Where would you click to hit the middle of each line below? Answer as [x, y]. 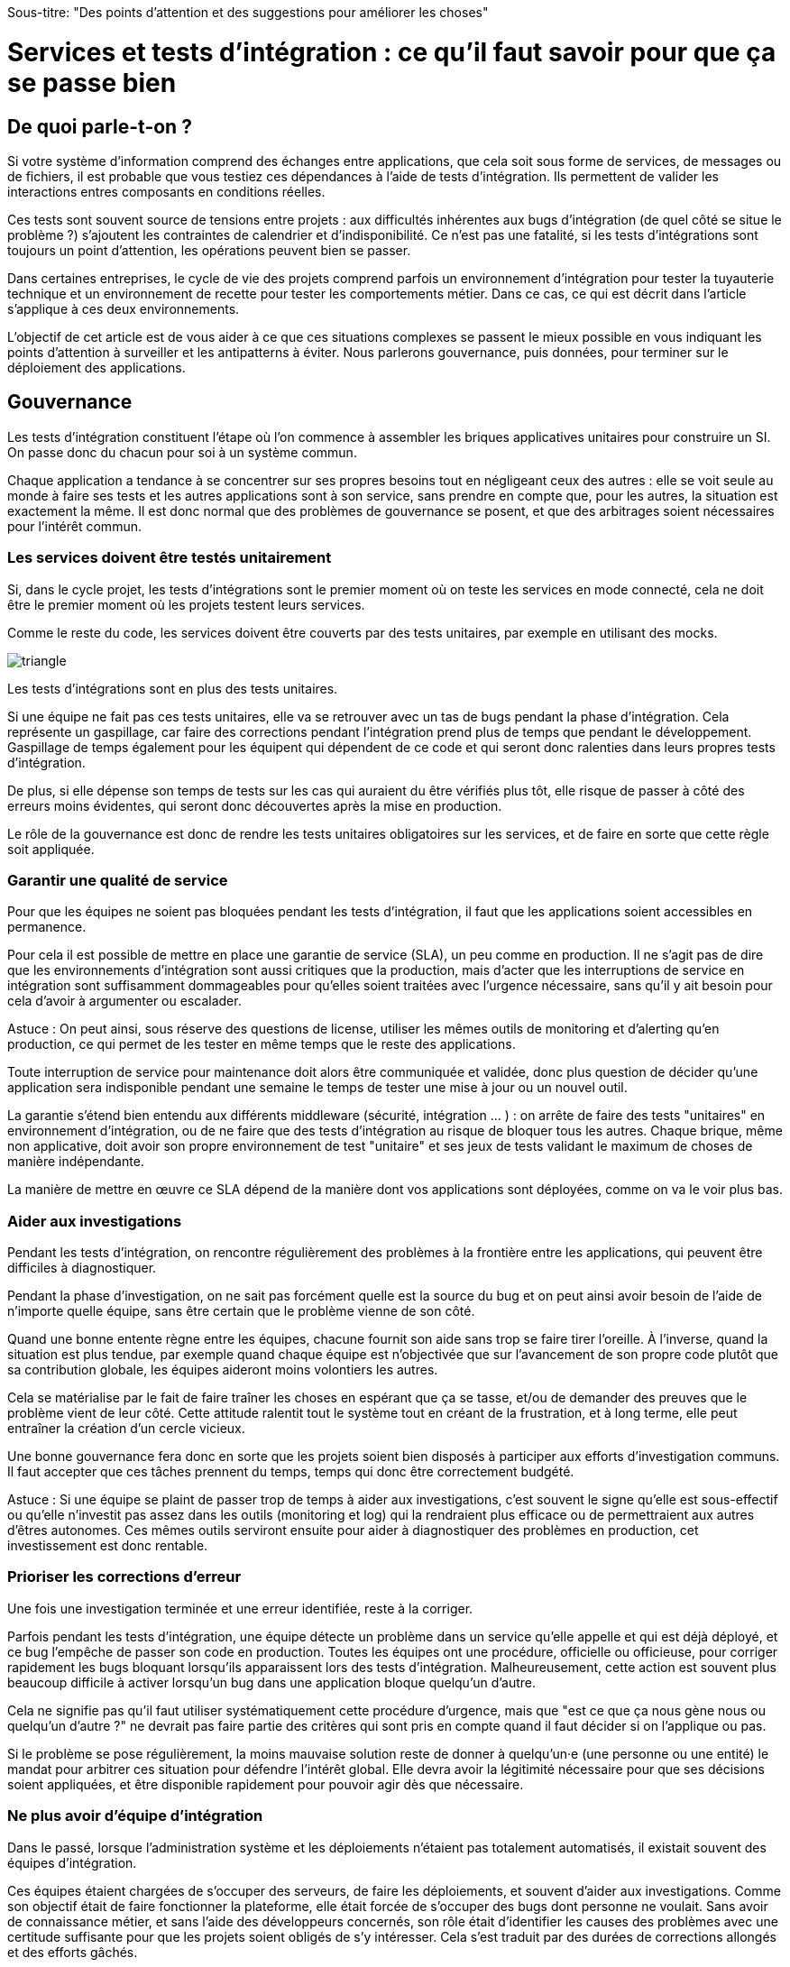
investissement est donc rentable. [108, 1546]
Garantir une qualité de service [118, 880]
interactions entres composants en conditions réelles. [166, 191]
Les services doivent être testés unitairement [170, 558]
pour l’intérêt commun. [74, 526]
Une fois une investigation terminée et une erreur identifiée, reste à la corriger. [240, 1608]
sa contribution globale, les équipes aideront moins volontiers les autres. [223, 1370]
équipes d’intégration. [72, 1862]
